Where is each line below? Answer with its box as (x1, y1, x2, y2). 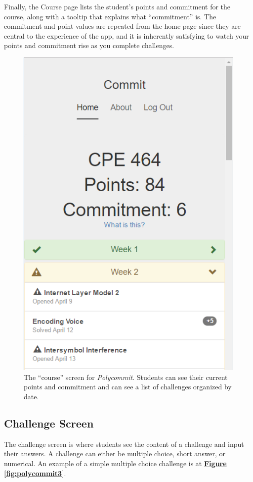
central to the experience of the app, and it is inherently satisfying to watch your (4, 30, 249, 41)
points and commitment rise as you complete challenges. (4, 40, 174, 51)
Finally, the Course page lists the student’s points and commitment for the (4, 1, 231, 11)
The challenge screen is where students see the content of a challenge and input (4, 438, 244, 449)
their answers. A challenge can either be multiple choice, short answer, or (4, 448, 226, 459)
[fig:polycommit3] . (4, 468, 66, 478)
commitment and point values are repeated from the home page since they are (4, 21, 241, 31)
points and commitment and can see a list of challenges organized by (24, 381, 232, 392)
